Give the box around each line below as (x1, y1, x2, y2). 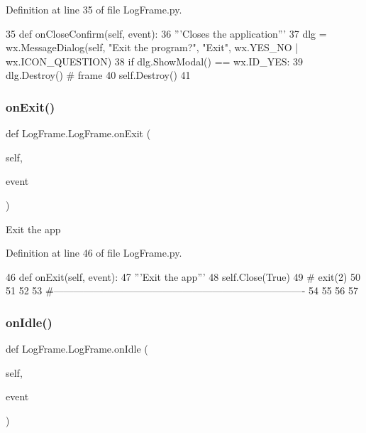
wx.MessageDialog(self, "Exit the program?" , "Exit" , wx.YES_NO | (6, 40, 299, 55)
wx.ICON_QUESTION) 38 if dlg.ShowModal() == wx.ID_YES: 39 (6, 53, 304, 68)
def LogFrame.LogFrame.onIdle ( (6, 341, 148, 356)
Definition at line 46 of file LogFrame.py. (6, 245, 182, 260)
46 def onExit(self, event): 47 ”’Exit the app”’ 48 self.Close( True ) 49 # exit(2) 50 (6, 269, 361, 284)
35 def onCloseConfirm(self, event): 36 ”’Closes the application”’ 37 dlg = (6, 26, 327, 41)
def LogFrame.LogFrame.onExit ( (6, 126, 151, 141)
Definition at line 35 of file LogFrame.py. (6, 2, 182, 16)
